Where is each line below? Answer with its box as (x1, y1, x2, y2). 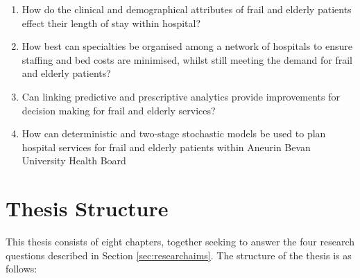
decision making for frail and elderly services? (22, 103, 216, 117)
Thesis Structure (6, 194, 169, 223)
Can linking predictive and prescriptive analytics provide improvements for (22, 89, 341, 103)
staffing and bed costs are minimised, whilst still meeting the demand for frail (22, 52, 352, 67)
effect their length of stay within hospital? (22, 15, 201, 30)
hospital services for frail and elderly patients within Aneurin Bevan (22, 139, 311, 154)
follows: (6, 261, 37, 276)
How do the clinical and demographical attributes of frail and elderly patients (22, 2, 352, 16)
